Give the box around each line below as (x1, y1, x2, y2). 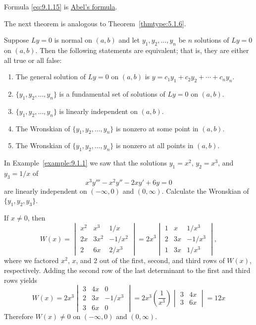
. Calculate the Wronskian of (161, 185, 249, 196)
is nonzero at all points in (116, 140, 194, 151)
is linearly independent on (59, 106, 138, 116)
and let (118, 35, 140, 45)
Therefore (4, 311, 33, 322)
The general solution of (15, 71, 86, 82)
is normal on (54, 35, 93, 45)
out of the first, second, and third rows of (99, 255, 225, 266)
